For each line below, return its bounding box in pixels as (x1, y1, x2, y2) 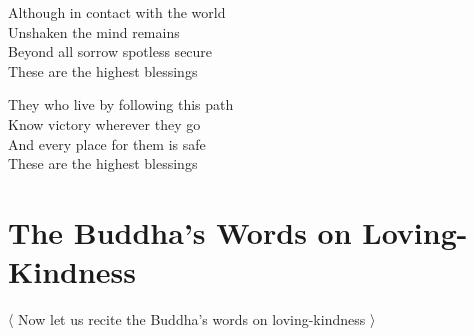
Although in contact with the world (8, 2, 226, 22)
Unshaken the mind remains (8, 21, 180, 42)
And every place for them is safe (8, 133, 206, 154)
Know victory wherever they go (8, 113, 201, 134)
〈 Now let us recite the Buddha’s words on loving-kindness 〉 (8, 309, 376, 330)
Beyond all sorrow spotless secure (8, 41, 213, 62)
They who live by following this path (8, 94, 234, 115)
